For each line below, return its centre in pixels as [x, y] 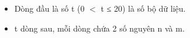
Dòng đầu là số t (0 [49, 8]
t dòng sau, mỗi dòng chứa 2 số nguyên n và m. [99, 28]
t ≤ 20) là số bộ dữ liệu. [143, 8]
